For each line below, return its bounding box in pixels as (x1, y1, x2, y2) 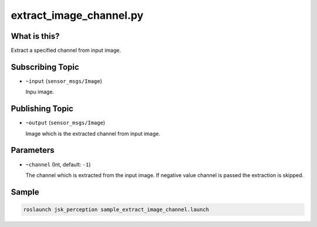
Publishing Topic (11, 104, 73, 114)
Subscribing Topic (11, 62, 79, 72)
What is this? (11, 31, 60, 41)
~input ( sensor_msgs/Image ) (25, 77, 103, 85)
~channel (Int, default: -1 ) (25, 161, 91, 168)
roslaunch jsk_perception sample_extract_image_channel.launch (23, 206, 210, 213)
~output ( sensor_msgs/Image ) (25, 119, 106, 126)
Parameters (11, 145, 55, 155)
